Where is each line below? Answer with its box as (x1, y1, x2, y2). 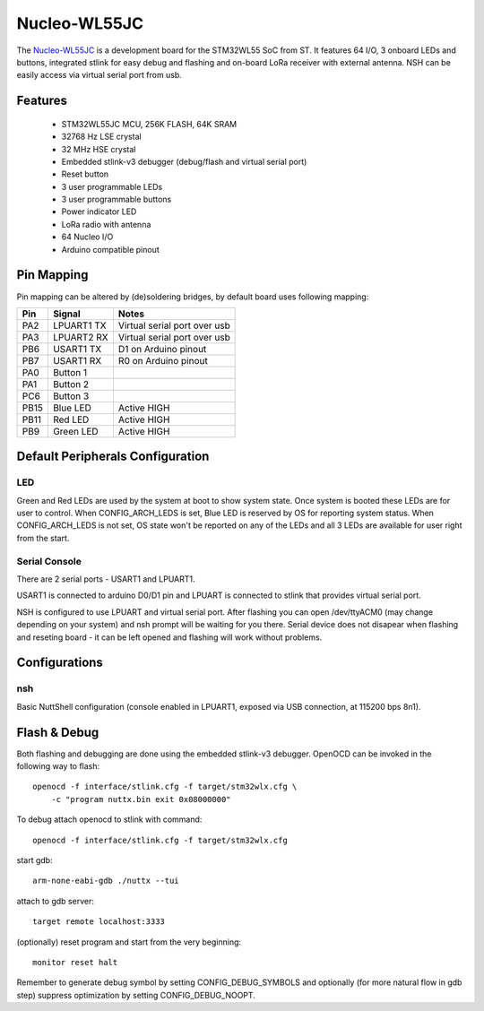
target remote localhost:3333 (32, 917, 166, 927)
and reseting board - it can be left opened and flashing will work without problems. (16, 632, 323, 643)
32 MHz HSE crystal (61, 143, 136, 154)
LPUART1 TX (52, 319, 107, 332)
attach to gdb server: (16, 895, 94, 906)
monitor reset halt (32, 957, 118, 967)
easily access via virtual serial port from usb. (16, 70, 183, 81)
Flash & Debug (16, 724, 99, 739)
